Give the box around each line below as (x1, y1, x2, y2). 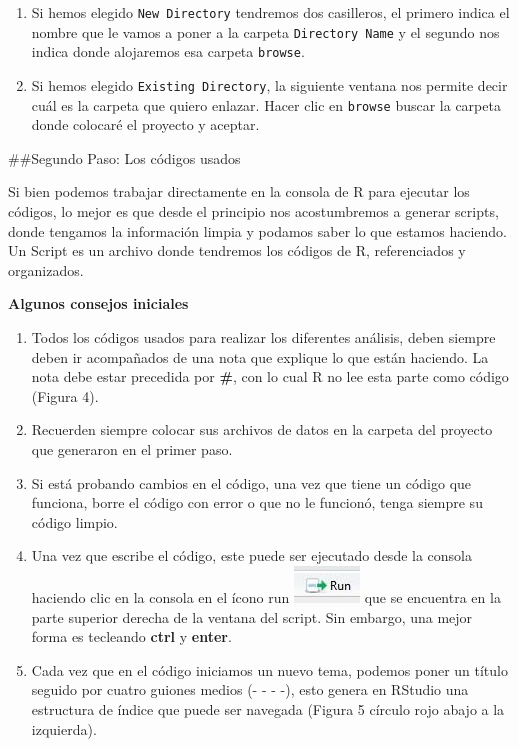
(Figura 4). (31, 385, 99, 406)
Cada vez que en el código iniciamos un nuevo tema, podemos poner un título (31, 659, 508, 680)
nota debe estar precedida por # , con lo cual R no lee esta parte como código (31, 366, 509, 387)
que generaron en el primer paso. (31, 439, 233, 459)
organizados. (8, 259, 84, 280)
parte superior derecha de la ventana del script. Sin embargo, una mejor (31, 606, 473, 627)
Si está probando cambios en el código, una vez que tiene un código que (31, 472, 472, 493)
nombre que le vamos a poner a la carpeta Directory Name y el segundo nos (31, 21, 500, 42)
